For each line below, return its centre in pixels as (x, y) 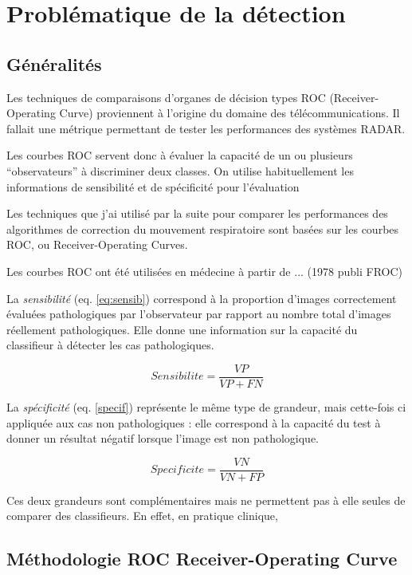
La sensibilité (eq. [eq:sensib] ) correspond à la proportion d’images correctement (202, 298)
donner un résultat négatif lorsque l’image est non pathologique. (163, 438)
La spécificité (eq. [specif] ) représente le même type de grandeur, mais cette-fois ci (206, 406)
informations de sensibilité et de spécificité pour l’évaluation (153, 186)
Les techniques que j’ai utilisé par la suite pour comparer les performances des (197, 213)
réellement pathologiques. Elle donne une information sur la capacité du (182, 329)
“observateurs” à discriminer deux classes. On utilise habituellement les (180, 170)
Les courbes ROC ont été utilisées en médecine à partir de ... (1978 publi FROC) (204, 271)
